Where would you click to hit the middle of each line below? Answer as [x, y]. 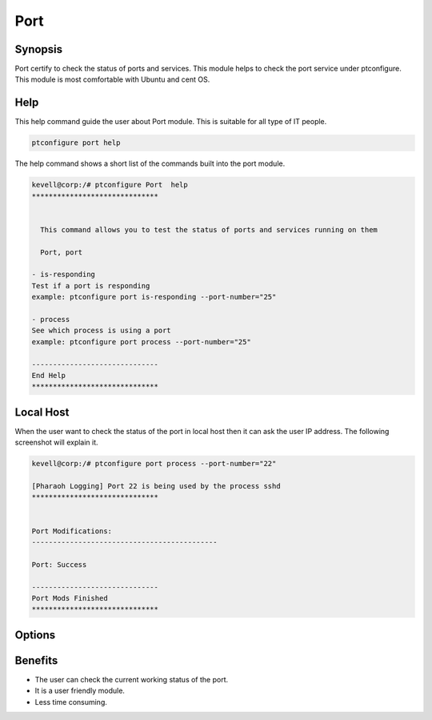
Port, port [62, 252]
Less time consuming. [71, 702]
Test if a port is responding [91, 286]
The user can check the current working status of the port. [132, 679]
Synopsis [39, 49]
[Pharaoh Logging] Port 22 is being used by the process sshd [156, 486]
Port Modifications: [72, 531]
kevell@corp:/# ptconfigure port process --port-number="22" [154, 464]
